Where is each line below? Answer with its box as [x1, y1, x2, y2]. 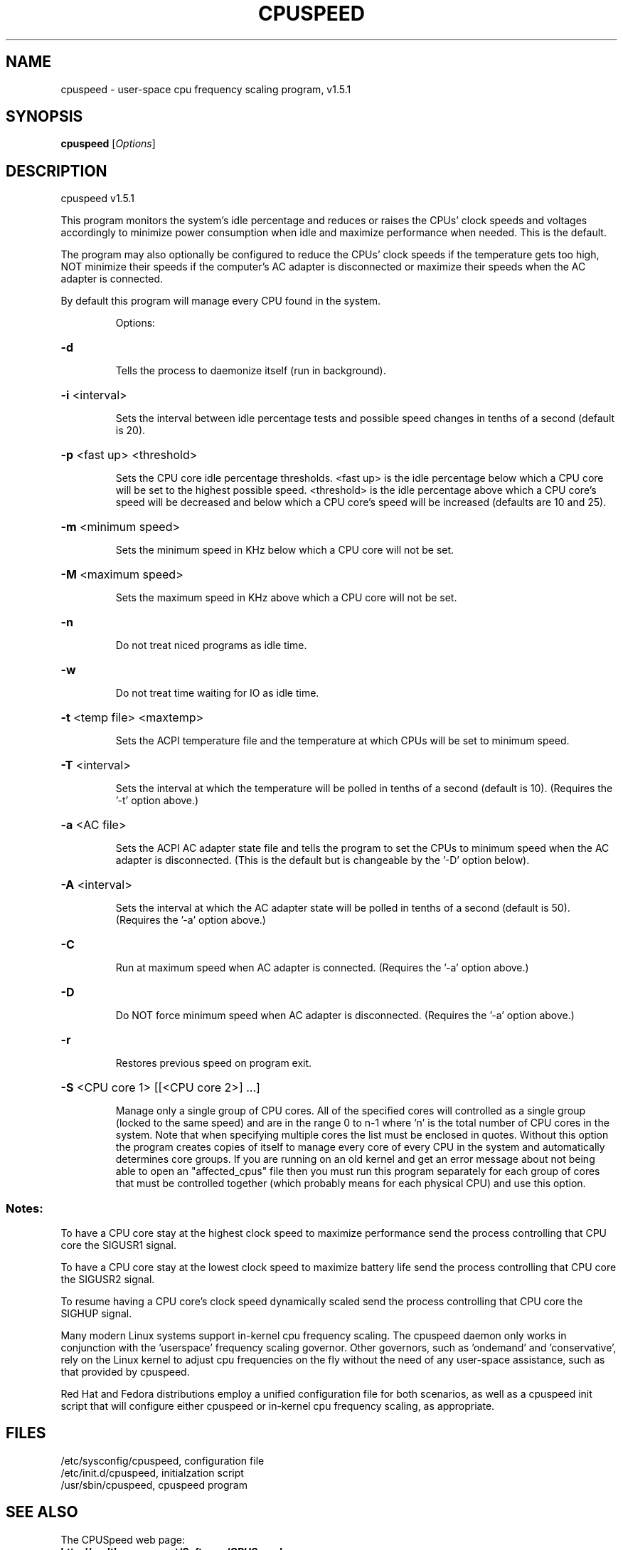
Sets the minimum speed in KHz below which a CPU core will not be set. [115, 544, 454, 557]
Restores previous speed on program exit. [115, 1057, 312, 1070]
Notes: [6, 1201, 43, 1216]
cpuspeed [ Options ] [60, 137, 156, 150]
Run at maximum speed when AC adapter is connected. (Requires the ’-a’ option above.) [115, 961, 529, 974]
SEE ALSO [6, 1503, 78, 1522]
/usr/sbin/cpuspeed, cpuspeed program [60, 1478, 247, 1491]
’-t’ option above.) [115, 794, 199, 807]
